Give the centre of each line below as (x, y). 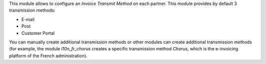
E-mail (28, 19)
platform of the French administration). (48, 56)
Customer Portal (38, 33)
